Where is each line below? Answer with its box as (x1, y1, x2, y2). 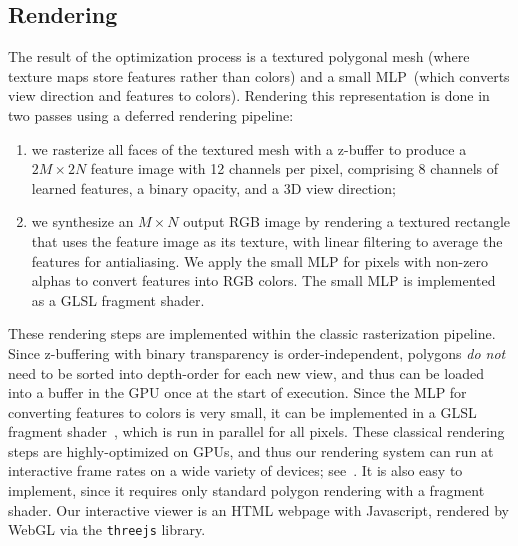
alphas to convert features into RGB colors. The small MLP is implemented (31, 270, 496, 291)
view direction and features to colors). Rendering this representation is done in (8, 85, 490, 106)
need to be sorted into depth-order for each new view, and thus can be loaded (8, 362, 484, 383)
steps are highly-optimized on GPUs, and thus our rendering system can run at (8, 440, 494, 461)
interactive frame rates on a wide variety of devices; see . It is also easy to (8, 460, 463, 481)
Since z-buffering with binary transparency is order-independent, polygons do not (8, 342, 506, 363)
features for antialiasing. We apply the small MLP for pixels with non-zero (31, 250, 489, 271)
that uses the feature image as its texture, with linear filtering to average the (31, 230, 503, 251)
